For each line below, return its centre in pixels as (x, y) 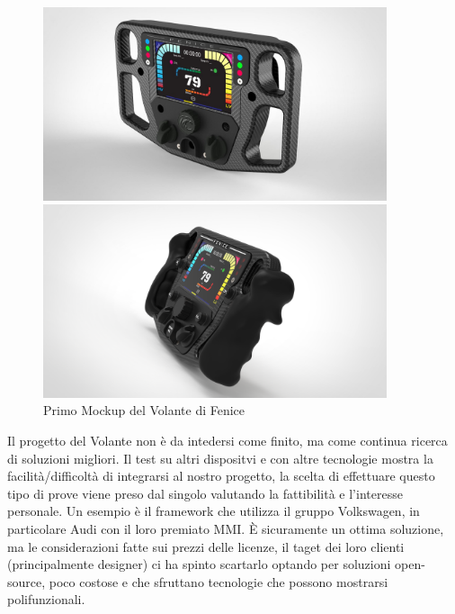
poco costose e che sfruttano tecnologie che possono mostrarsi (219, 581)
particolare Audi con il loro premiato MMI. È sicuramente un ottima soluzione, (226, 529)
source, (27, 581)
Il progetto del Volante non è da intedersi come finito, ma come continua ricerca (227, 441)
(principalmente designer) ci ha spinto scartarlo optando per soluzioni (199, 564)
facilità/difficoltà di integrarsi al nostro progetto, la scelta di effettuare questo (221, 476)
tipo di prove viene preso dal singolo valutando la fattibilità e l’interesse (205, 493)
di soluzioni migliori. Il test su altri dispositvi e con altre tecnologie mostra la (220, 458)
